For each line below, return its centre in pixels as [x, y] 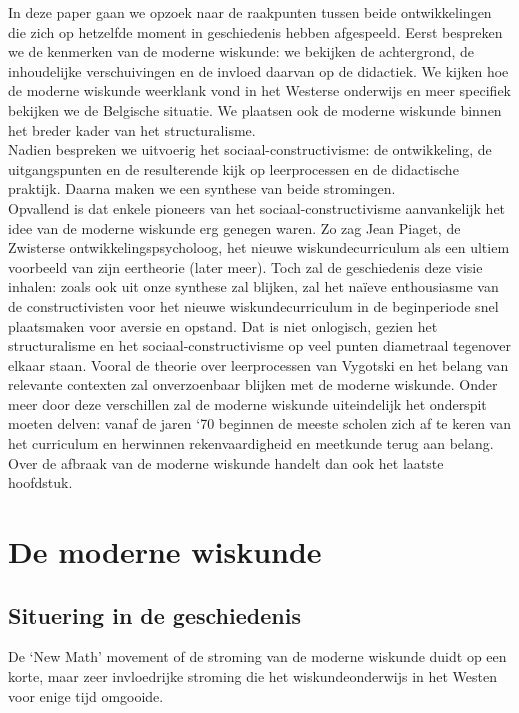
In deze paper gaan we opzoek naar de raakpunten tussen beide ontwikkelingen [250, 12]
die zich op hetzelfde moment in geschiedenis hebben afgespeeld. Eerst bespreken [255, 31]
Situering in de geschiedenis [154, 614]
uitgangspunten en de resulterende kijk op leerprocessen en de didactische [233, 168]
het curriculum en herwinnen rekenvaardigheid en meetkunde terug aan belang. [251, 443]
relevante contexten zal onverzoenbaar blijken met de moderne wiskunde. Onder [253, 384]
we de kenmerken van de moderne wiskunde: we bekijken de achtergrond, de [241, 51]
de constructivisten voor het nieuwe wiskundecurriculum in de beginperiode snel [253, 305]
